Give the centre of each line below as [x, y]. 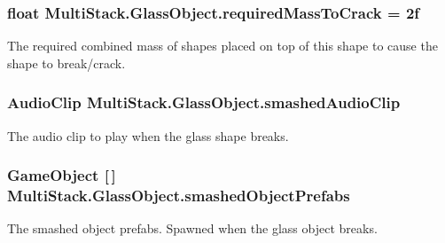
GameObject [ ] [62, 175]
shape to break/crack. [66, 63]
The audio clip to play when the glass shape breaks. [148, 135]
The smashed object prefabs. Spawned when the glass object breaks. [192, 228]
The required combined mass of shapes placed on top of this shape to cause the [222, 46]
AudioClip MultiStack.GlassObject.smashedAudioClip [204, 102]
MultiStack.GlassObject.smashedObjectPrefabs [179, 196]
